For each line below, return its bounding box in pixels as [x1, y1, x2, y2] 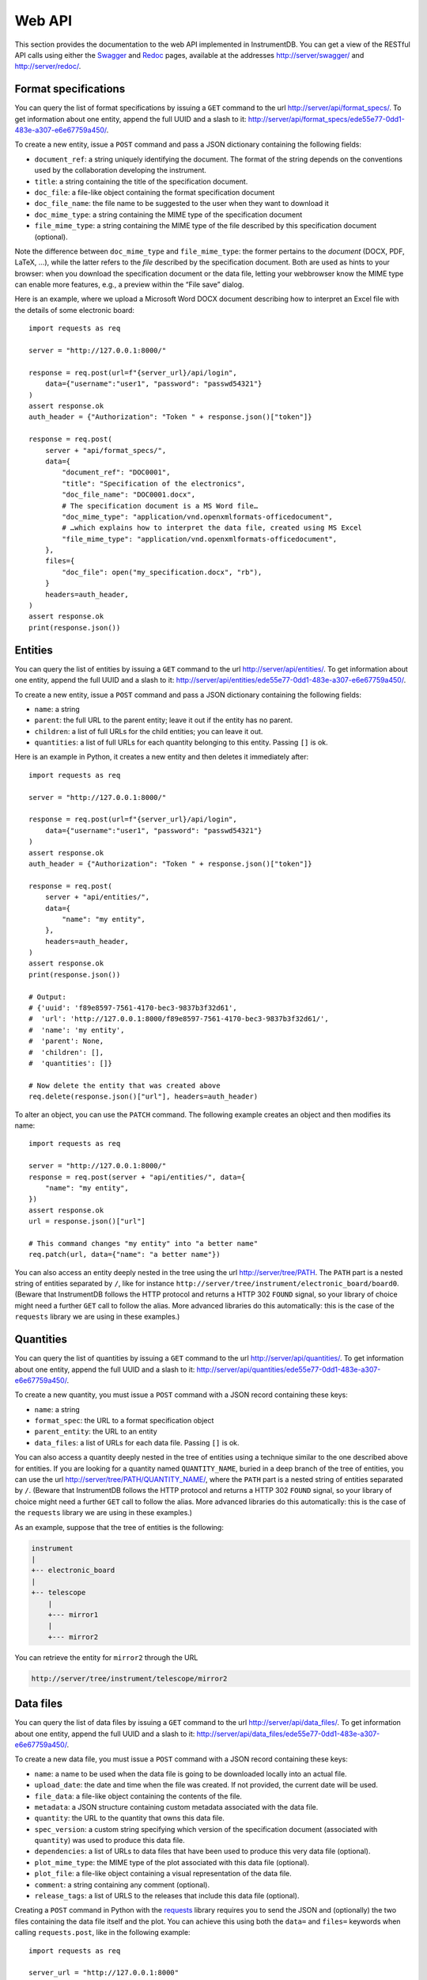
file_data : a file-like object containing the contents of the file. [34, 1791, 243, 1801]
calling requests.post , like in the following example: [14, 1928, 191, 1937]
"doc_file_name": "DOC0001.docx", [62, 490, 196, 499]
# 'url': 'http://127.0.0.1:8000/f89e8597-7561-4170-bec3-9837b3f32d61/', [28, 1015, 329, 1023]
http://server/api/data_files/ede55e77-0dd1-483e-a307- [196, 1729, 380, 1738]
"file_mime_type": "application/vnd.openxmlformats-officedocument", [62, 535, 338, 543]
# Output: [28, 992, 66, 1001]
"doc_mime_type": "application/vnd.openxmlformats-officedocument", [62, 512, 334, 521]
